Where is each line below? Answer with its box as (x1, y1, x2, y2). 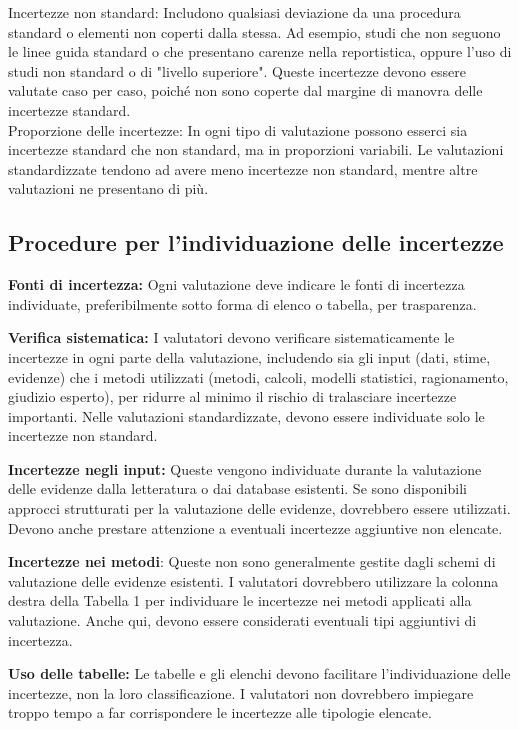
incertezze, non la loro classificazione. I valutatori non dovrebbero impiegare (8, 682, 474, 703)
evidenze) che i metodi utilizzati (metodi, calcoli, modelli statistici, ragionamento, (8, 366, 509, 387)
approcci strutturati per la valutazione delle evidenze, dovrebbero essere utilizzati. (8, 498, 511, 519)
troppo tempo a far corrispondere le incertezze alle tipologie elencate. (8, 702, 432, 723)
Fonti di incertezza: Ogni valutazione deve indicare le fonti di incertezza (8, 274, 465, 295)
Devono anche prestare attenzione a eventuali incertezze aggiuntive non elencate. (8, 517, 503, 538)
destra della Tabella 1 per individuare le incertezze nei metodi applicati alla (8, 590, 472, 611)
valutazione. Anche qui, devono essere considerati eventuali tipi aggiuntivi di (8, 610, 477, 631)
